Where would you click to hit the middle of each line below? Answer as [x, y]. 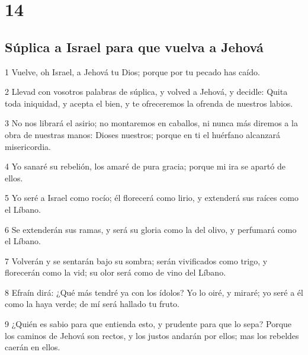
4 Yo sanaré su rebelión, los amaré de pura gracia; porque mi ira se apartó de [145, 166]
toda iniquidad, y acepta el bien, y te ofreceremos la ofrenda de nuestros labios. [149, 103]
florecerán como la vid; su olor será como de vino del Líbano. [115, 272]
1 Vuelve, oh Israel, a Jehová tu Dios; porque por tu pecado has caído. [132, 71]
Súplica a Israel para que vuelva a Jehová [134, 47]
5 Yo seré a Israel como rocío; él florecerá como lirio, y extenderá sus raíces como [152, 198]
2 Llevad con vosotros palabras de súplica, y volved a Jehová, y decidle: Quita [146, 92]
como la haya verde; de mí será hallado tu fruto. [92, 304]
